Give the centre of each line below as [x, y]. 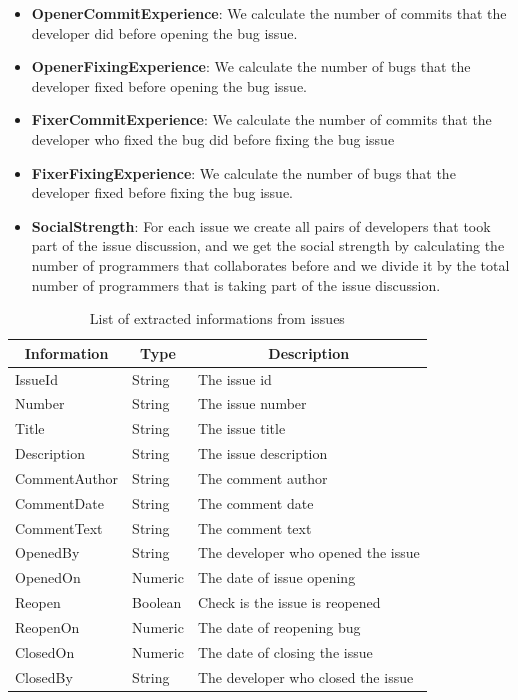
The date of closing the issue [285, 651]
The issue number [252, 403]
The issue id [234, 378]
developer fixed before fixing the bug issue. [162, 192]
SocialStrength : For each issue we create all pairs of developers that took [261, 225]
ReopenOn [47, 627]
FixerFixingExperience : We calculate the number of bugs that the [243, 172]
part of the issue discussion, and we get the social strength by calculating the [268, 245]
